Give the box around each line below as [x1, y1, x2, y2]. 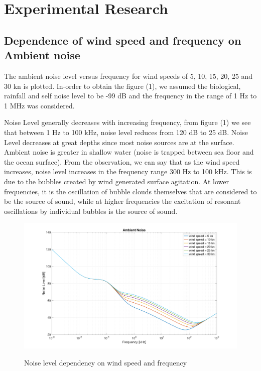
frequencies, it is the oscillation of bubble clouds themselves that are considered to [4, 186, 257, 196]
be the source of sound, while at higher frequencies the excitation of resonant [4, 196, 241, 206]
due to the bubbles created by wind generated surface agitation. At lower [4, 176, 229, 186]
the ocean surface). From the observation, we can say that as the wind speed [4, 156, 240, 167]
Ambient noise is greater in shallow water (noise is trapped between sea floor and [4, 147, 254, 157]
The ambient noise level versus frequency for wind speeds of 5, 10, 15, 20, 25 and [4, 70, 253, 81]
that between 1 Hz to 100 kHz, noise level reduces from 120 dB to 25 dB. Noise [4, 127, 248, 137]
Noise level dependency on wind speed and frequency [24, 357, 187, 367]
